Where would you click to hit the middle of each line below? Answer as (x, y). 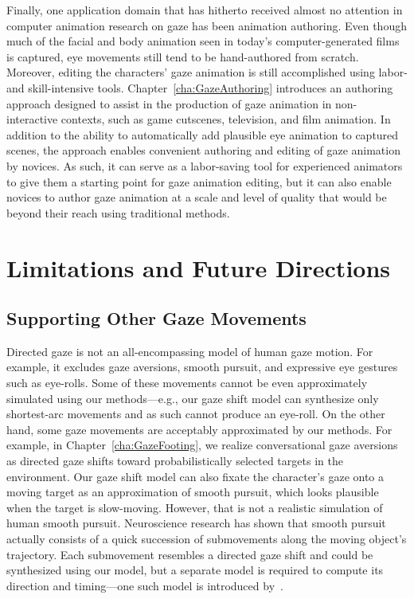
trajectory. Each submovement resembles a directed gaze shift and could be (190, 554)
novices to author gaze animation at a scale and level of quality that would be (197, 197)
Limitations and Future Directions (199, 267)
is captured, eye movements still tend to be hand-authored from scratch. (183, 56)
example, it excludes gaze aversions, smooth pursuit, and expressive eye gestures (202, 367)
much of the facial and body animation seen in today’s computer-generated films (203, 41)
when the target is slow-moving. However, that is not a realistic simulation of (195, 507)
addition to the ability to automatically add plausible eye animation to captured (203, 134)
